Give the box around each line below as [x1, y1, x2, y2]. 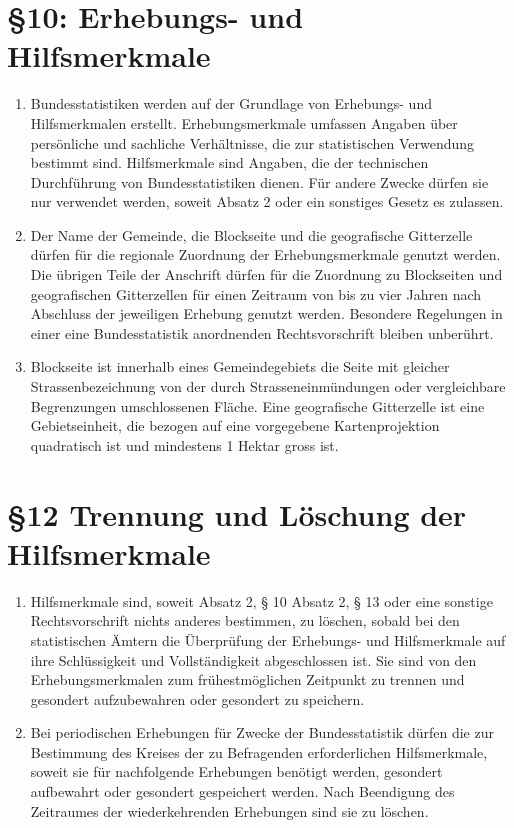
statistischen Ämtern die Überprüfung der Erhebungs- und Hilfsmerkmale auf [30, 629, 506, 650]
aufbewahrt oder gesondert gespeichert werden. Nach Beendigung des [30, 781, 455, 802]
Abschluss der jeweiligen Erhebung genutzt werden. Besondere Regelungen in [30, 303, 503, 324]
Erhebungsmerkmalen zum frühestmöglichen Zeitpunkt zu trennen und [30, 669, 465, 690]
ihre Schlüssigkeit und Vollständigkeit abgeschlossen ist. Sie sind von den [30, 649, 477, 670]
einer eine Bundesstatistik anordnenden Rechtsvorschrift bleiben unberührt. [30, 322, 494, 343]
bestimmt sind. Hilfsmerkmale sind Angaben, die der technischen [30, 152, 429, 173]
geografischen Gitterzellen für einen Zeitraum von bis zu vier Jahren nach [30, 283, 482, 304]
